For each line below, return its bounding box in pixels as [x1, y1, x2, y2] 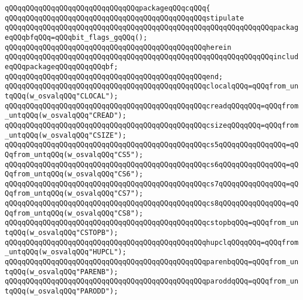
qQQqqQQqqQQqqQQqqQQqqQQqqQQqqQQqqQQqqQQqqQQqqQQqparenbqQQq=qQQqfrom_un [5, 258, 299, 267]
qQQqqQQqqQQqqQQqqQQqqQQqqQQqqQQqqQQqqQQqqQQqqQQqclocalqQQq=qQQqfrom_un [5, 82, 299, 91]
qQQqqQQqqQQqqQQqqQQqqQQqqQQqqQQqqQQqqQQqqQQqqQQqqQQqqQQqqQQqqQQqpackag [5, 23, 299, 32]
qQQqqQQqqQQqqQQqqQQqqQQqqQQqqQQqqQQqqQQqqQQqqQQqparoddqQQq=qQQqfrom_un [5, 277, 299, 286]
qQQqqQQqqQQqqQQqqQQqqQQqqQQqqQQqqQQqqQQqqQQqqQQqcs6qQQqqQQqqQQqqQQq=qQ [5, 160, 299, 169]
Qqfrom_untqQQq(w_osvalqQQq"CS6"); [5, 170, 144, 179]
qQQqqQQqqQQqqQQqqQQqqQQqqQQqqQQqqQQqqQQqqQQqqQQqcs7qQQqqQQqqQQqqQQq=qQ [5, 179, 299, 188]
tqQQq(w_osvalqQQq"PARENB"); [5, 267, 118, 276]
